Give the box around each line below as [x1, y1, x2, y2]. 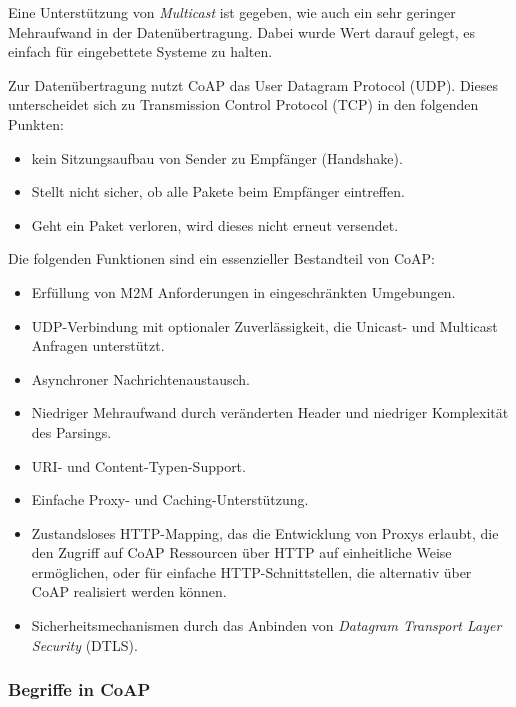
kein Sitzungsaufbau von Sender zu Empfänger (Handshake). [31, 147, 403, 168]
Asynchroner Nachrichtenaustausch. [31, 368, 250, 389]
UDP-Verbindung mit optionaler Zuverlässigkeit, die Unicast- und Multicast [31, 315, 498, 336]
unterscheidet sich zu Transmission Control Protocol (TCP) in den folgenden [8, 94, 479, 115]
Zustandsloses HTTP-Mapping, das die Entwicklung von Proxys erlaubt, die [31, 522, 499, 543]
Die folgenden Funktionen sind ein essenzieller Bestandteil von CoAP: [8, 248, 435, 269]
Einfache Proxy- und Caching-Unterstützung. [31, 489, 309, 510]
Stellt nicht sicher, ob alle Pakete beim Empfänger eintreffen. [31, 181, 405, 202]
